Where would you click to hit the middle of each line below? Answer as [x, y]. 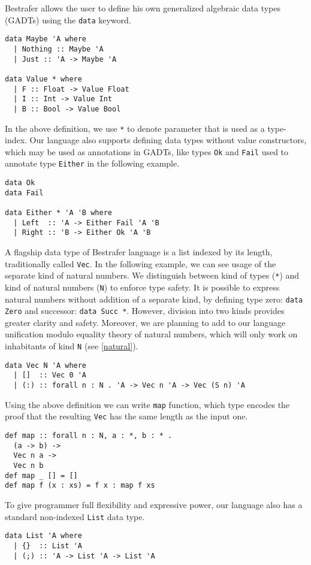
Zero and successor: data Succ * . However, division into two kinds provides [145, 311]
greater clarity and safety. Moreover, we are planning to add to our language [145, 322]
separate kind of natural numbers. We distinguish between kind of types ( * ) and [152, 275]
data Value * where [43, 79]
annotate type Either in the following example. [92, 163]
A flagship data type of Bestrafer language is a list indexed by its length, [139, 252]
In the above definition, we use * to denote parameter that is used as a [135, 128]
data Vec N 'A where [46, 365]
